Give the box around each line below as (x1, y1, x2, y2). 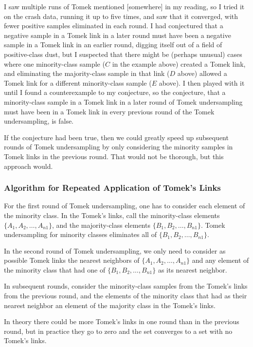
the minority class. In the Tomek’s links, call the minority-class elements (4, 210, 220, 220)
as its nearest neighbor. (158, 264, 227, 274)
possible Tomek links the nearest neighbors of (4, 255, 140, 265)
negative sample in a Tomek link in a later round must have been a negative (4, 30, 231, 40)
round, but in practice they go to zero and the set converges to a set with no (4, 326, 233, 336)
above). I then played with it (159, 77, 245, 88)
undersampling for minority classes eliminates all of (4, 229, 157, 239)
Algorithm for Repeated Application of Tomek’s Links (4, 182, 221, 194)
